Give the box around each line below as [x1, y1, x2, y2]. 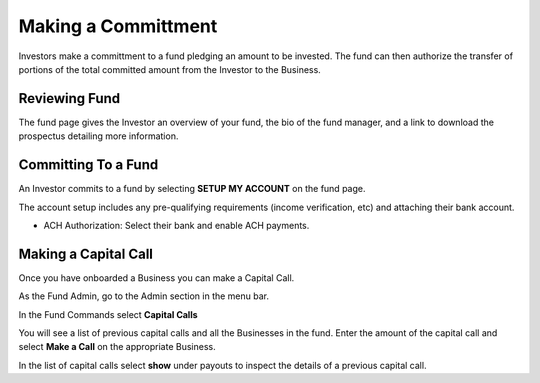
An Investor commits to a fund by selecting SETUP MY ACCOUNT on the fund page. [18, 183, 366, 195]
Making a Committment [18, 15, 218, 37]
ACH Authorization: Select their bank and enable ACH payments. [43, 219, 310, 231]
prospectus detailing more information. [18, 130, 179, 142]
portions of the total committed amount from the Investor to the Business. [18, 63, 322, 75]
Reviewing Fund [18, 90, 121, 107]
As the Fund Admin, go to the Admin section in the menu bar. [18, 290, 270, 302]
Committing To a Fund [18, 156, 159, 174]
